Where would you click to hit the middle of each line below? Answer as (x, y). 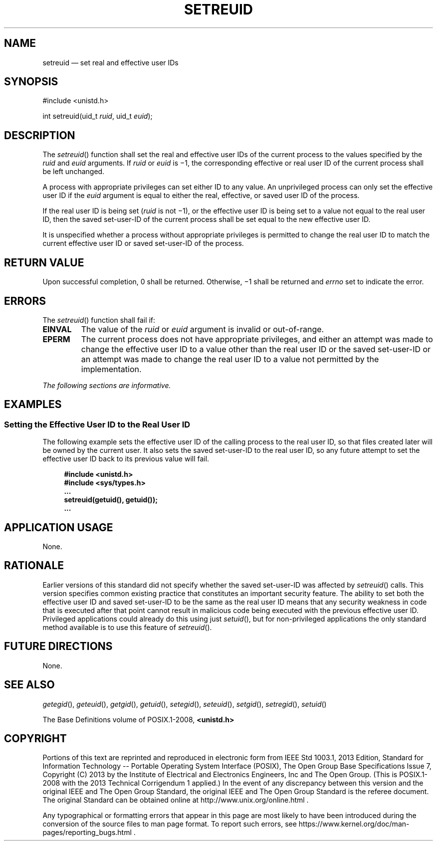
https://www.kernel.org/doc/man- (354, 824)
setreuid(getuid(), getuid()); (111, 500)
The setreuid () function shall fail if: (99, 320)
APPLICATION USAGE (59, 527)
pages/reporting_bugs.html (87, 833)
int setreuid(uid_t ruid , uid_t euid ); (98, 116)
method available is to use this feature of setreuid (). (127, 627)
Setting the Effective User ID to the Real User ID (97, 424)
